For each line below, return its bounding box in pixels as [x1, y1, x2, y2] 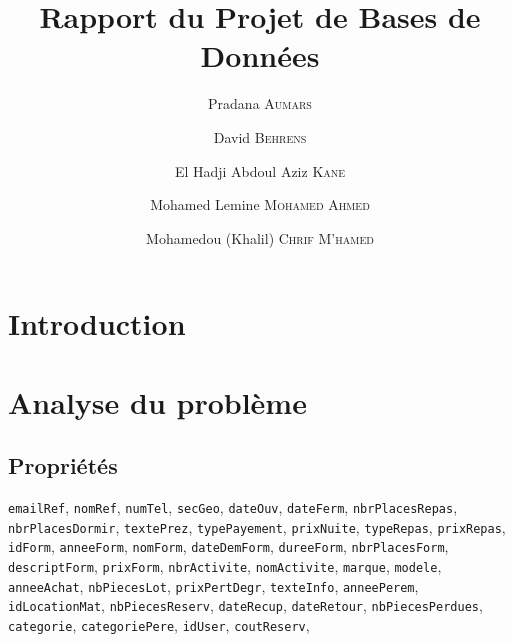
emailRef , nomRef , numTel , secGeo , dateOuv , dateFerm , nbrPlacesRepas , [8, 497, 458, 518]
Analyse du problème [8, 381, 307, 422]
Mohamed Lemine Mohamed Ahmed [150, 194, 370, 215]
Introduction [8, 303, 186, 344]
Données [200, 35, 320, 76]
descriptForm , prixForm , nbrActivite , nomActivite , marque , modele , [8, 556, 442, 577]
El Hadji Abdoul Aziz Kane [174, 160, 346, 181]
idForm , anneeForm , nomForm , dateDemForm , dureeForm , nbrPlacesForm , [8, 536, 449, 557]
